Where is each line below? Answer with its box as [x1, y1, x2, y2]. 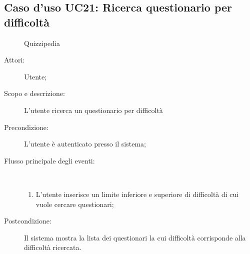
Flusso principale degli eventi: [4, 155, 95, 165]
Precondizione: [4, 121, 48, 132]
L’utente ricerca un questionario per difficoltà [24, 104, 163, 115]
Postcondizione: [4, 215, 51, 226]
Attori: [4, 54, 25, 65]
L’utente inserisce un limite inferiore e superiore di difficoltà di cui [35, 188, 239, 199]
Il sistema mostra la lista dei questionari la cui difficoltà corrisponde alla [24, 232, 246, 242]
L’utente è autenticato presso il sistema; [24, 138, 146, 149]
